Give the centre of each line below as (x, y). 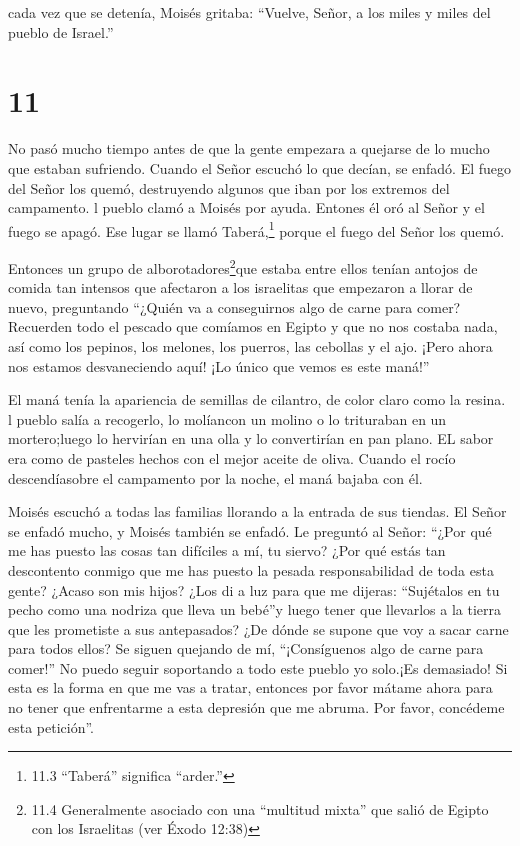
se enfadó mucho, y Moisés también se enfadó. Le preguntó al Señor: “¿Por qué (250, 530)
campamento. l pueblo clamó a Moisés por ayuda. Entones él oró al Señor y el (246, 207)
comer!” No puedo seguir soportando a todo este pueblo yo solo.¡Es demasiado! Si (258, 667)
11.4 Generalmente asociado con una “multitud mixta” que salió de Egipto (260, 808)
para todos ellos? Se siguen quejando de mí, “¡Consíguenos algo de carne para (246, 648)
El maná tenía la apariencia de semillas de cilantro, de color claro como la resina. (257, 399)
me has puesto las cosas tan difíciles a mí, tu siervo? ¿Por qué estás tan (227, 550)
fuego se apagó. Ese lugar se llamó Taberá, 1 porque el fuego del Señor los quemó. (256, 229)
